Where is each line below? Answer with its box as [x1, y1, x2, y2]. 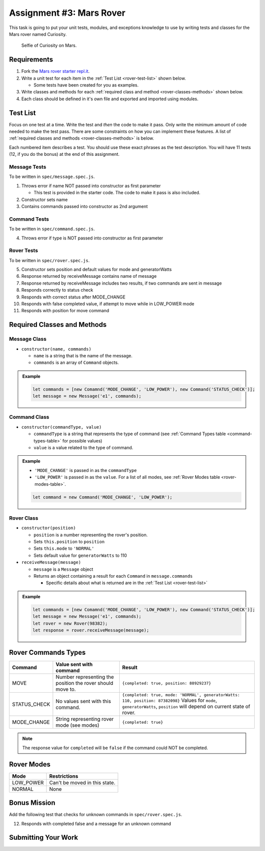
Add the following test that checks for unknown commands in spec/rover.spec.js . [9, 812, 183, 818]
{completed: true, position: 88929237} [122, 680, 212, 686]
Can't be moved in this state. [49, 779, 115, 786]
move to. [55, 686, 76, 693]
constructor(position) [21, 525, 76, 531]
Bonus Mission [9, 799, 56, 807]
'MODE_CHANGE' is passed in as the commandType [34, 467, 137, 473]
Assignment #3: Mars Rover [9, 7, 126, 18]
